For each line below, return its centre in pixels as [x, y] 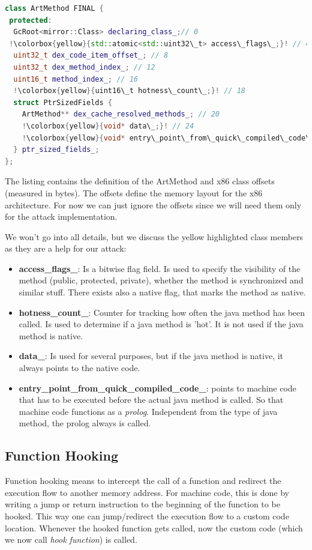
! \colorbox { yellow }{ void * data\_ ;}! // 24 [108, 126]
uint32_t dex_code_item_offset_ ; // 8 [91, 56]
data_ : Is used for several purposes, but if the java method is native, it [151, 356]
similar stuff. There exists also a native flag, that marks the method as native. [162, 292]
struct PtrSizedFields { [63, 102]
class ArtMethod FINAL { [54, 8]
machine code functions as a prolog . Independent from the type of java [148, 411]
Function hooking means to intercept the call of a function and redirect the [143, 481]
